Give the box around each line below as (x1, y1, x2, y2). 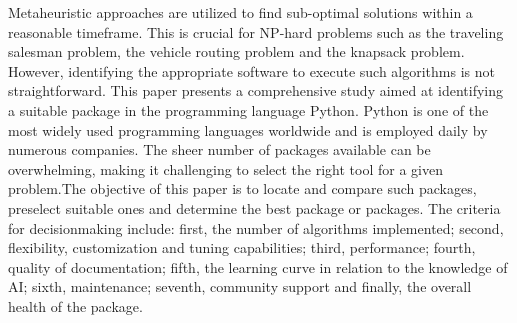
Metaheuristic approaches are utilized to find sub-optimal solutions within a (8, 2, 473, 22)
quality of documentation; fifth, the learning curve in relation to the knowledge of (8, 256, 508, 277)
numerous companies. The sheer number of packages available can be (8, 139, 431, 160)
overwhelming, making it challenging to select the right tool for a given (8, 158, 443, 179)
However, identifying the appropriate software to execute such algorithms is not (8, 60, 495, 81)
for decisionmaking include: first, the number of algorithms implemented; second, (8, 217, 504, 238)
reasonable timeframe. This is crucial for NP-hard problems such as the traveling (8, 21, 504, 42)
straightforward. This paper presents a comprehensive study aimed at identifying (8, 80, 503, 101)
